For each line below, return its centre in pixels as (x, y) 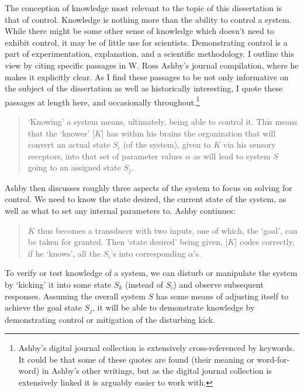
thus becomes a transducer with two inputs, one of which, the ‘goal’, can (167, 230)
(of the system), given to (167, 144)
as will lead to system (232, 156)
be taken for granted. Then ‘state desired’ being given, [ (128, 242)
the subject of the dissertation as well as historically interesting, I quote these (144, 88)
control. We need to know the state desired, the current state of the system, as (146, 199)
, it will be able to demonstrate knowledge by (173, 307)
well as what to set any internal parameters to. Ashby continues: (120, 211)
